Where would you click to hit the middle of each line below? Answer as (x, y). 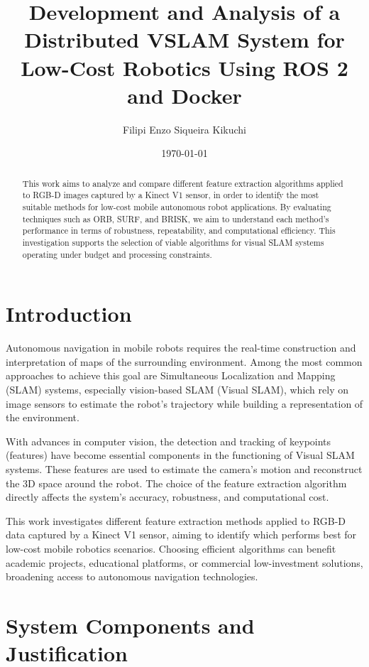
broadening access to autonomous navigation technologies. (132, 576)
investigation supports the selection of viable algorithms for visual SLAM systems (173, 242)
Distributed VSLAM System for (184, 39)
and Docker (184, 95)
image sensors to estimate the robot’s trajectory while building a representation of (184, 403)
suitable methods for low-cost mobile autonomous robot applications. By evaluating (177, 206)
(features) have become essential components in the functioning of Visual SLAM (180, 455)
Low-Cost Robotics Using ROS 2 (184, 67)
